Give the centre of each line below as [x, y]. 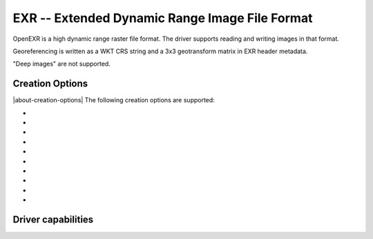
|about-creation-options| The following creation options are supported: [114, 100]
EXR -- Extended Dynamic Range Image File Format [163, 18]
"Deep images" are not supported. [61, 64]
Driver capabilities [53, 219]
